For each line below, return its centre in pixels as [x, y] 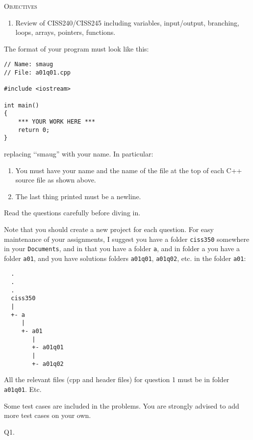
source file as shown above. [56, 180]
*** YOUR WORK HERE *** [57, 121]
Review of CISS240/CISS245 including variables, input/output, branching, [127, 22]
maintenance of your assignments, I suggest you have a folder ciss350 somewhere [127, 239]
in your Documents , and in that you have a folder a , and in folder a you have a [122, 248]
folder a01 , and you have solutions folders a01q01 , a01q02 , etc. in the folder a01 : [125, 258]
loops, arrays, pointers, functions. [65, 32]
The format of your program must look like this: [76, 48]
